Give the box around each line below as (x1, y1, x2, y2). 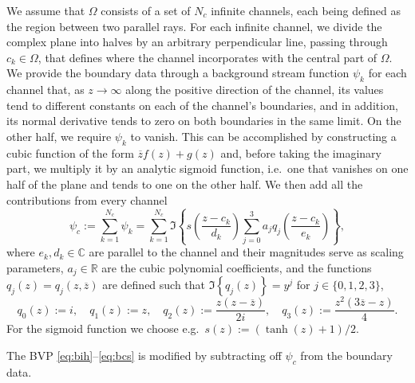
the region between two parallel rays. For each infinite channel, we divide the (6, 18, 382, 34)
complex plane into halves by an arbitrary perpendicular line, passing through (6, 33, 388, 50)
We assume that (6, 2, 85, 18)
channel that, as (6, 81, 85, 98)
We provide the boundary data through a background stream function (6, 64, 350, 81)
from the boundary (300, 347, 393, 364)
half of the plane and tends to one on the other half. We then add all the (6, 175, 363, 192)
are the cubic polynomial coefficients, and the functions (101, 259, 372, 276)
